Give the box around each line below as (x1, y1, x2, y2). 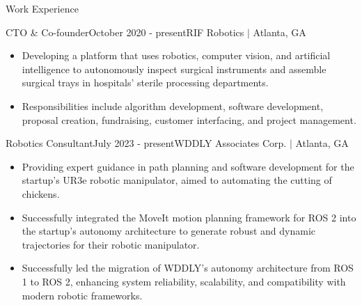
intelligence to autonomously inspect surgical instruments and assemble (22, 61, 326, 76)
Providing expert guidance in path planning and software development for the (22, 159, 354, 173)
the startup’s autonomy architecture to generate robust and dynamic (22, 224, 316, 238)
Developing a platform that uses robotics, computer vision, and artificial (22, 48, 331, 63)
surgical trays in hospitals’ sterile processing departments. (22, 75, 269, 90)
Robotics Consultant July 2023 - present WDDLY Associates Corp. (6, 136, 287, 150)
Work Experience (6, 1, 79, 15)
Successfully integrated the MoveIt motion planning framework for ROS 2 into (22, 210, 356, 224)
